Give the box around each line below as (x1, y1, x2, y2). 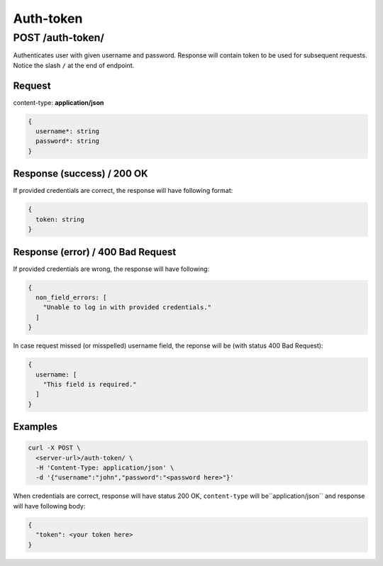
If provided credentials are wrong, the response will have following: (13, 265, 209, 273)
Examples (13, 421, 58, 433)
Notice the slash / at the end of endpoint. (13, 61, 135, 70)
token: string (35, 215, 85, 223)
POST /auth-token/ (13, 31, 104, 44)
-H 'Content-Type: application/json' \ (35, 464, 174, 472)
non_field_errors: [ (35, 293, 107, 301)
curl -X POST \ (28, 444, 81, 452)
